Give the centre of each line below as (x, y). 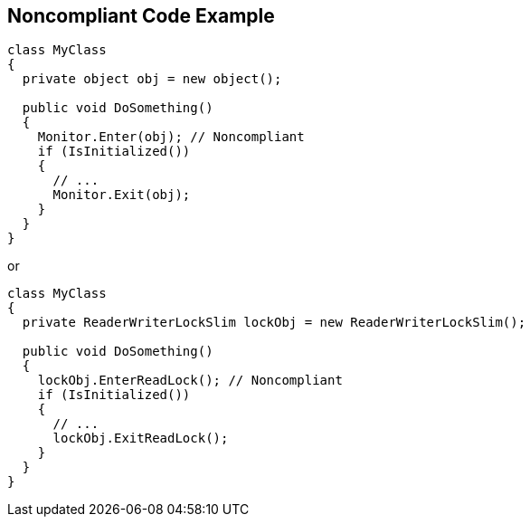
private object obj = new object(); (152, 79)
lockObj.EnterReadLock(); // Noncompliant (190, 381)
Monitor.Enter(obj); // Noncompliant (171, 137)
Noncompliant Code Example (141, 16)
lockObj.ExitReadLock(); (141, 438)
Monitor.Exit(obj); (122, 195)
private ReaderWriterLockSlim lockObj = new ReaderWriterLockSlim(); (274, 323)
